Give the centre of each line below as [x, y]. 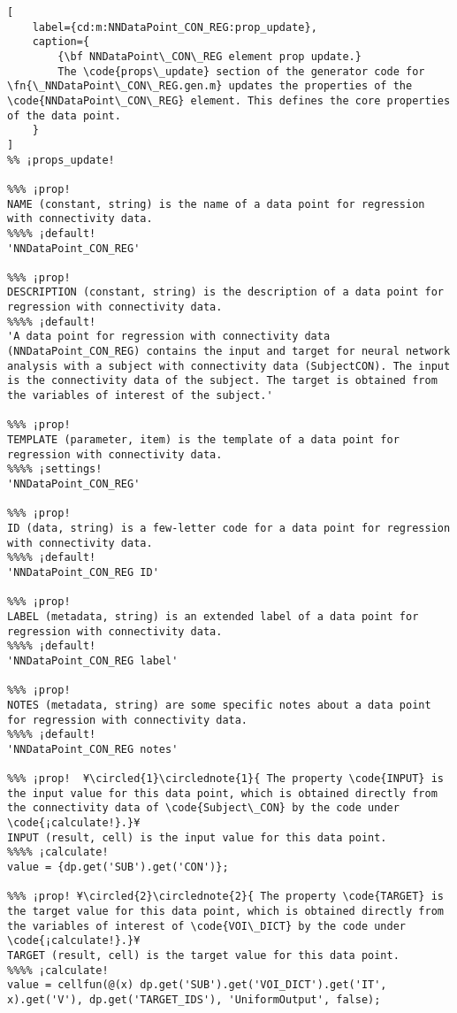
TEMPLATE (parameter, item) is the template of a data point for [203, 440]
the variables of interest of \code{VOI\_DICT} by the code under [207, 926]
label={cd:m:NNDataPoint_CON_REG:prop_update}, [175, 27]
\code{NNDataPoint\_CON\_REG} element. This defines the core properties [229, 100]
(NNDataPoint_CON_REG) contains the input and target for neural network [229, 352]
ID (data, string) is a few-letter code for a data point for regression [229, 528]
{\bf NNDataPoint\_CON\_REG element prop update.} [209, 56]
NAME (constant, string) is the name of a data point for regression [216, 204]
